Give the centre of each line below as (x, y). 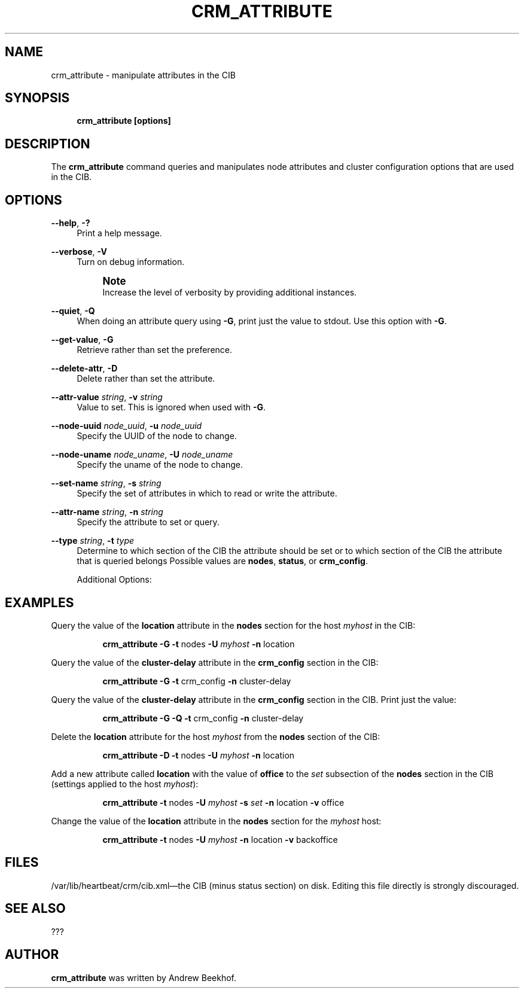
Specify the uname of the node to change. (160, 465)
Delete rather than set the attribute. (146, 379)
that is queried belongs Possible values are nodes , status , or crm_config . (222, 561)
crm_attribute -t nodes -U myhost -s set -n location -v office (223, 802)
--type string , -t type (93, 541)
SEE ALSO (35, 909)
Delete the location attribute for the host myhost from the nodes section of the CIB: (216, 736)
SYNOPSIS (37, 98)
